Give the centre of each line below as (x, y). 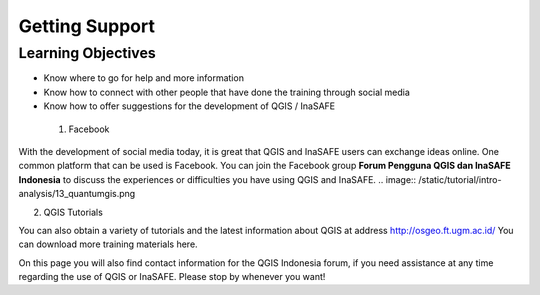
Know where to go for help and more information (144, 78)
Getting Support (86, 26)
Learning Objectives (87, 53)
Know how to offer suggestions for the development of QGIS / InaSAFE (189, 106)
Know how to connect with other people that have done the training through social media (226, 92)
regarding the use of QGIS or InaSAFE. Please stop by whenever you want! (172, 277)
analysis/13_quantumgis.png (77, 194)
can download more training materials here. (108, 244)
